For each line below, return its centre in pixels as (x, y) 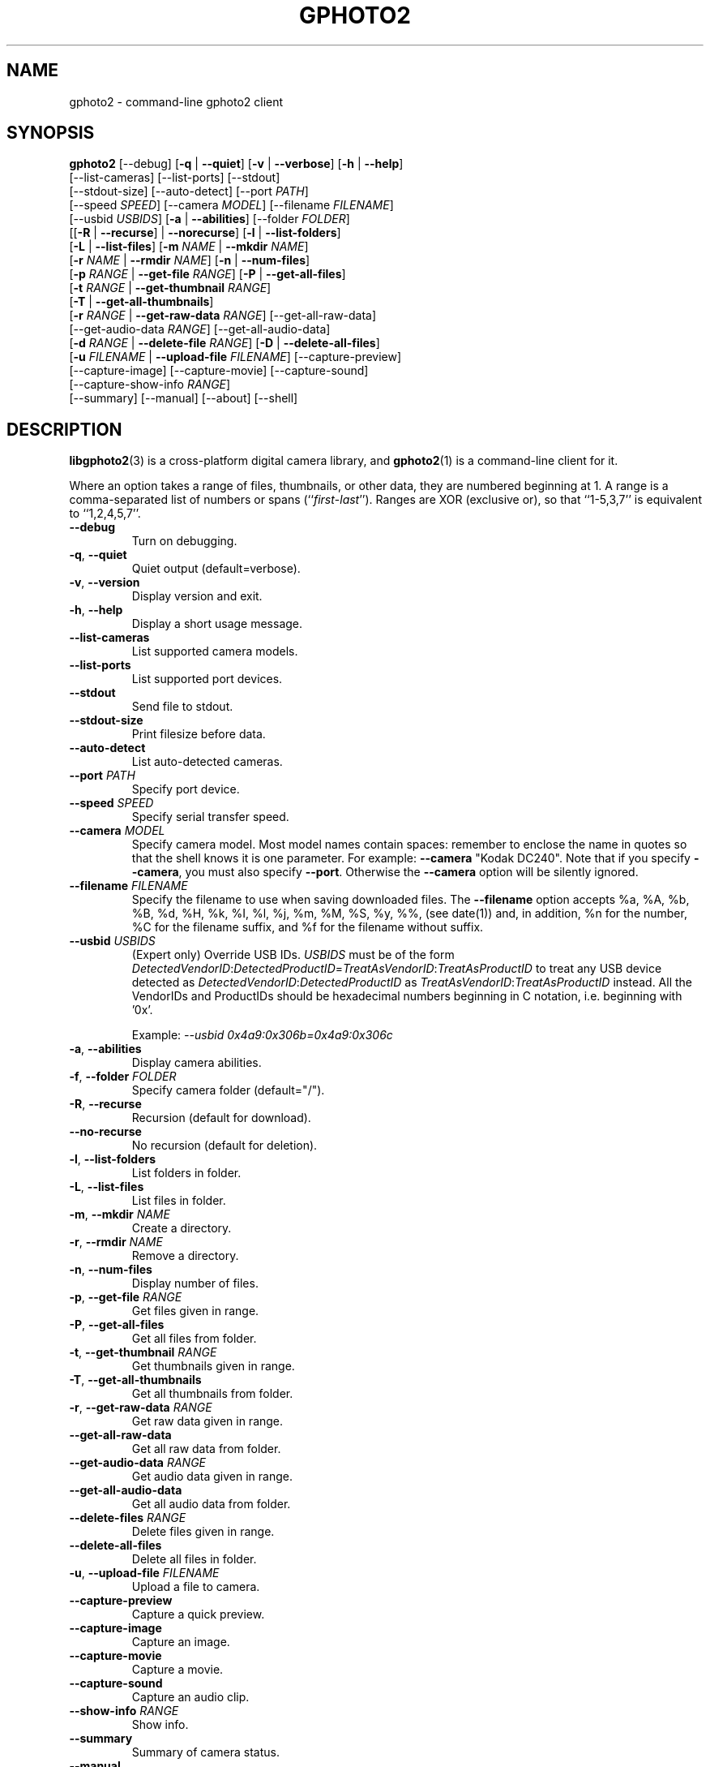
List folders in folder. (186, 1173)
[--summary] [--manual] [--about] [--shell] (184, 398)
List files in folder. (179, 1201)
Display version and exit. (197, 596)
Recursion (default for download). (221, 1118)
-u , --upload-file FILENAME (144, 1573)
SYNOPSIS (51, 133)
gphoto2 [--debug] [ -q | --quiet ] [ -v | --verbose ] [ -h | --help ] (236, 164)
